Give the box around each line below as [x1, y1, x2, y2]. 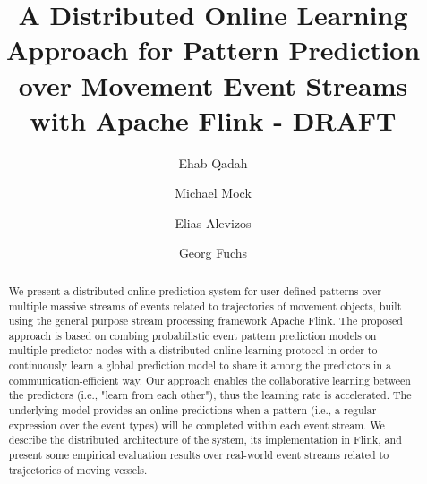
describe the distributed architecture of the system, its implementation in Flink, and [8, 432, 402, 447]
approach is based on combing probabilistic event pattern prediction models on [8, 327, 377, 343]
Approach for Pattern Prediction [5, 31, 421, 68]
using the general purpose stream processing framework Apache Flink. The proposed [8, 313, 403, 328]
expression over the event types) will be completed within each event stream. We [8, 417, 385, 432]
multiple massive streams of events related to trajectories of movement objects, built [8, 298, 402, 313]
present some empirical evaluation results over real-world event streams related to [8, 447, 389, 463]
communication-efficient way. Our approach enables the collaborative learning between [8, 372, 411, 387]
